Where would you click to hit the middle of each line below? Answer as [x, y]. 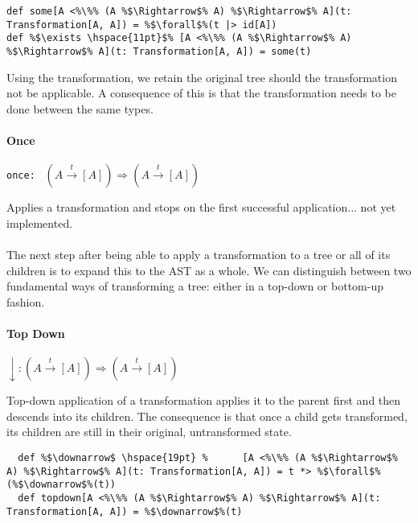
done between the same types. [80, 108]
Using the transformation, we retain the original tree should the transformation [202, 77]
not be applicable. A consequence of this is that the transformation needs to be [202, 93]
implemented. [40, 222]
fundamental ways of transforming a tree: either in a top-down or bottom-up [195, 286]
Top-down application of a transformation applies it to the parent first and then [204, 400]
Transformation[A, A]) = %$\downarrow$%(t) [125, 511]
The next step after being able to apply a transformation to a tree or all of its [199, 254]
